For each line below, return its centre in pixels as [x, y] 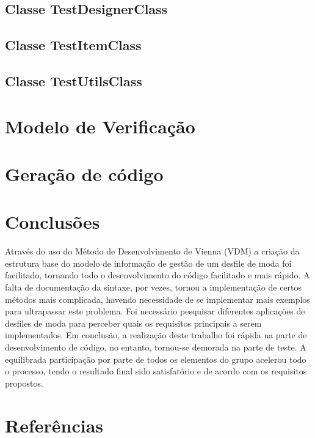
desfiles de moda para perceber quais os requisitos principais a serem [133, 323]
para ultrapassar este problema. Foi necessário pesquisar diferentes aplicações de [155, 311]
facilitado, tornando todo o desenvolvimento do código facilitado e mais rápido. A [157, 275]
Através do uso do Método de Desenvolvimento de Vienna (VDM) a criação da [152, 251]
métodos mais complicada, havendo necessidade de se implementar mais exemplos [157, 299]
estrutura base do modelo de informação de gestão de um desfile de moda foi [148, 263]
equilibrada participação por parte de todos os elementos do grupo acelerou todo [156, 359]
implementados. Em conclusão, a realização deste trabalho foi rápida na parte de [156, 335]
